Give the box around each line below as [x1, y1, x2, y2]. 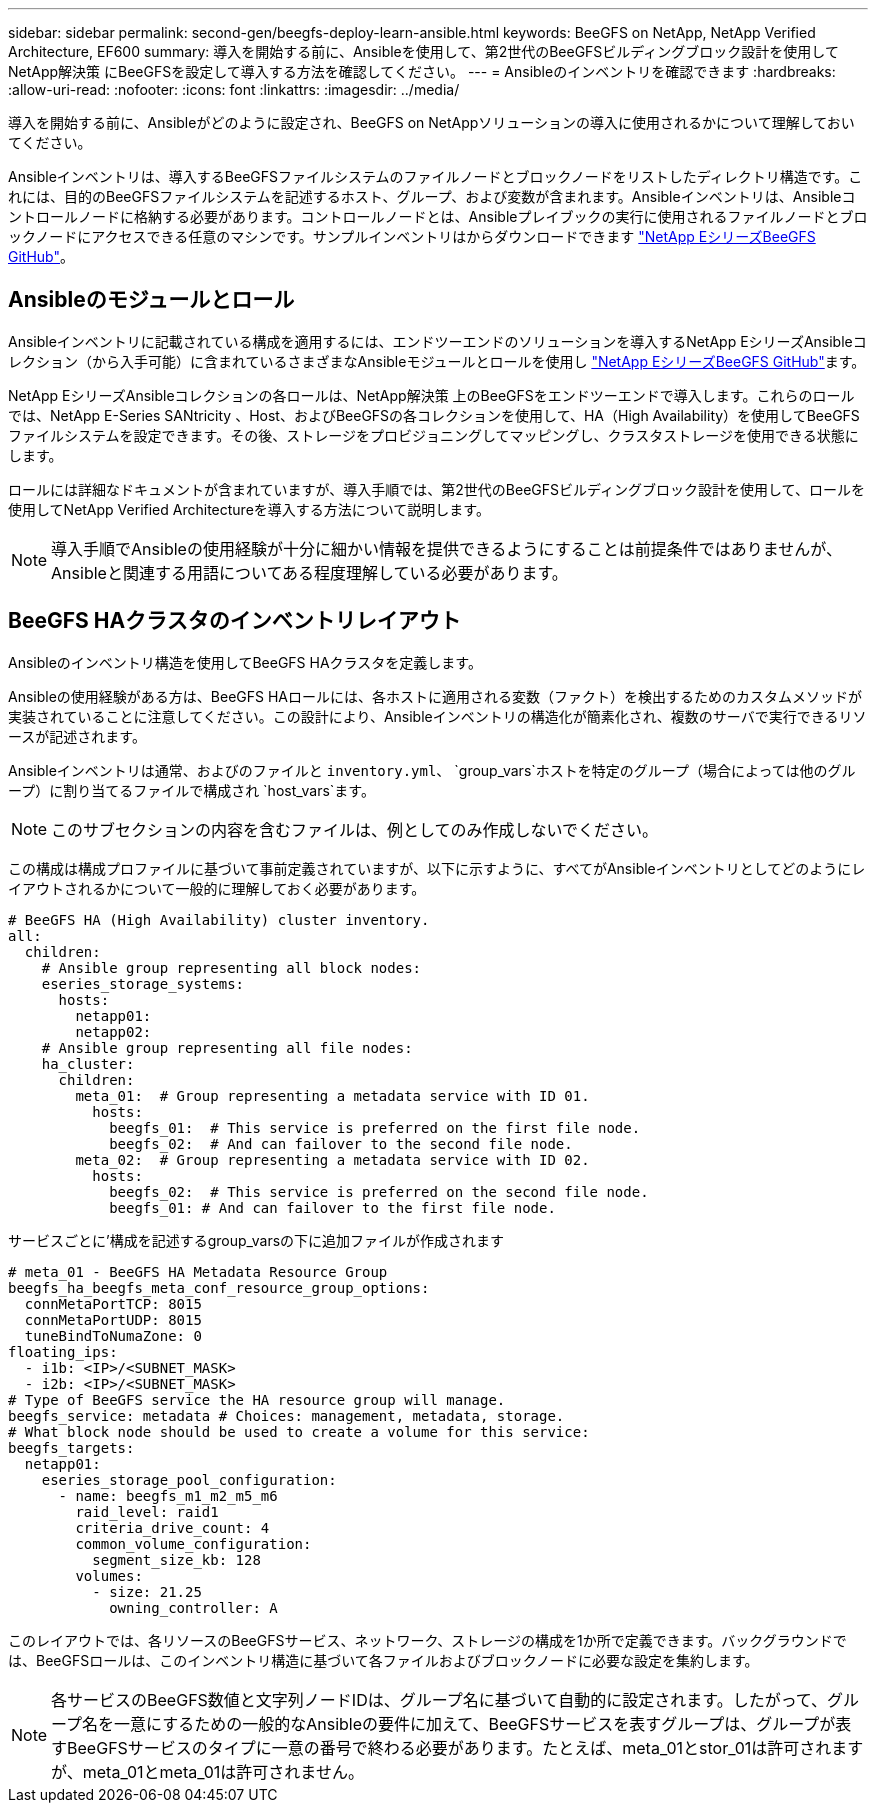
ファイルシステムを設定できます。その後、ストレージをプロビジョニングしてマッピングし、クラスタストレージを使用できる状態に [8, 426, 859, 444]
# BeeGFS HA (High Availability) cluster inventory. [8, 911, 430, 928]
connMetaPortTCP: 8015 [24, 1295, 202, 1312]
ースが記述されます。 [8, 727, 146, 745]
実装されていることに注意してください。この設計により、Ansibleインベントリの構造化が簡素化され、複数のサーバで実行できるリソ [8, 707, 867, 725]
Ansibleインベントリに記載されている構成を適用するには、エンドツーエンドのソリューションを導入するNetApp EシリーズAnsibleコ [8, 332, 867, 350]
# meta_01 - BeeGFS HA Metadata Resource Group [8, 1263, 388, 1280]
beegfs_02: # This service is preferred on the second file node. [109, 1183, 649, 1200]
